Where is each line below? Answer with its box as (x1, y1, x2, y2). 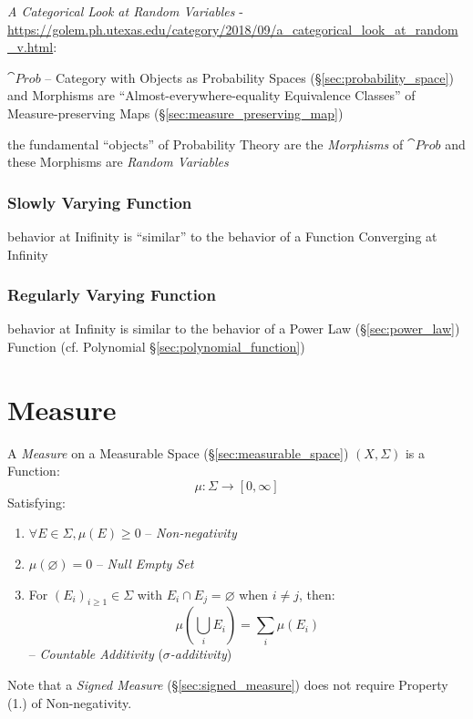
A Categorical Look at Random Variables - (7, 2, 243, 20)
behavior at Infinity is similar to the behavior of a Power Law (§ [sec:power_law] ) (7, 319, 460, 338)
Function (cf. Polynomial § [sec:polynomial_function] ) (7, 336, 305, 355)
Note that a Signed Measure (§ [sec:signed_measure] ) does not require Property (7, 675, 448, 694)
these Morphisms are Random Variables (7, 152, 229, 171)
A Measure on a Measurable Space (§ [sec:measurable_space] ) (7, 443, 349, 462)
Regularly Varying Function (7, 283, 216, 306)
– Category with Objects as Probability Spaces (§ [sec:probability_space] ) (45, 67, 454, 87)
